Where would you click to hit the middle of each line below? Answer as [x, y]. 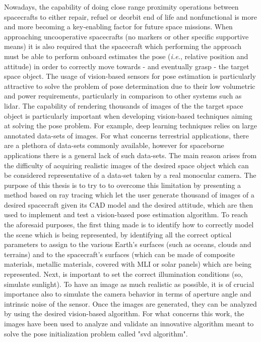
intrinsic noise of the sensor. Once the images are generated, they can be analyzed [130, 303]
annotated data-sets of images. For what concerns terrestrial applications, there [126, 135]
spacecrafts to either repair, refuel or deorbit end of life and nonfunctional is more [130, 16]
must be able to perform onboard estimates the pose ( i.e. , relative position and [126, 56]
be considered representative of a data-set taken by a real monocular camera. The [130, 175]
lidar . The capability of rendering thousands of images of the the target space [124, 105]
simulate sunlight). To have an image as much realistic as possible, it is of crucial [129, 284]
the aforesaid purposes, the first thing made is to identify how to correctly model [129, 225]
